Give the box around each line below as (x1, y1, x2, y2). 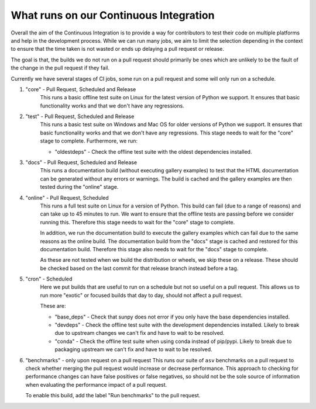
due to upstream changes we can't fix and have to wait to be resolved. (54, 330, 225, 337)
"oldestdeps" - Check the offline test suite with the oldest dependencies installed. (54, 148, 252, 155)
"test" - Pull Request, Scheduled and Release (25, 113, 135, 120)
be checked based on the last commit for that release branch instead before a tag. (40, 265, 239, 272)
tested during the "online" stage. (40, 183, 119, 190)
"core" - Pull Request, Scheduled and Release (25, 85, 136, 93)
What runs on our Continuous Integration (11, 9, 215, 22)
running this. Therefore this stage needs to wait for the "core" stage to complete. (40, 219, 235, 226)
